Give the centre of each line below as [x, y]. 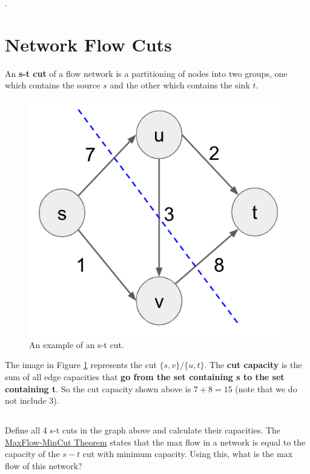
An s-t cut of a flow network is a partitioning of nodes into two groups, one [146, 73]
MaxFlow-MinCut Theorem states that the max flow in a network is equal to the [155, 442]
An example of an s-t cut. [77, 344]
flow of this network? [44, 466]
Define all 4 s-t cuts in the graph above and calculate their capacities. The [143, 430]
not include [26, 400]
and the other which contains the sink [180, 85]
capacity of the [32, 454]
